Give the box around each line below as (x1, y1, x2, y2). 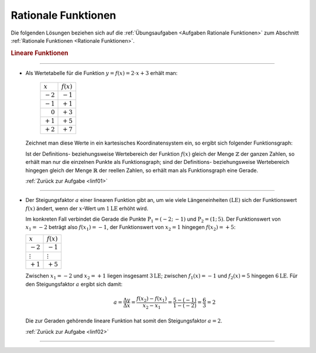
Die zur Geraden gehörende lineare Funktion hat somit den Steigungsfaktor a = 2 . (25, 317, 222, 324)
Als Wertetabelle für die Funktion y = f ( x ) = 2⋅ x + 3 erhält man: (25, 69, 178, 76)
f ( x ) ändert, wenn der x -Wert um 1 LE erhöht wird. (25, 205, 149, 212)
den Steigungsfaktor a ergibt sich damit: (25, 280, 123, 287)
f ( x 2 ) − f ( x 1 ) (136, 295, 167, 303)
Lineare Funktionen (11, 49, 68, 57)
